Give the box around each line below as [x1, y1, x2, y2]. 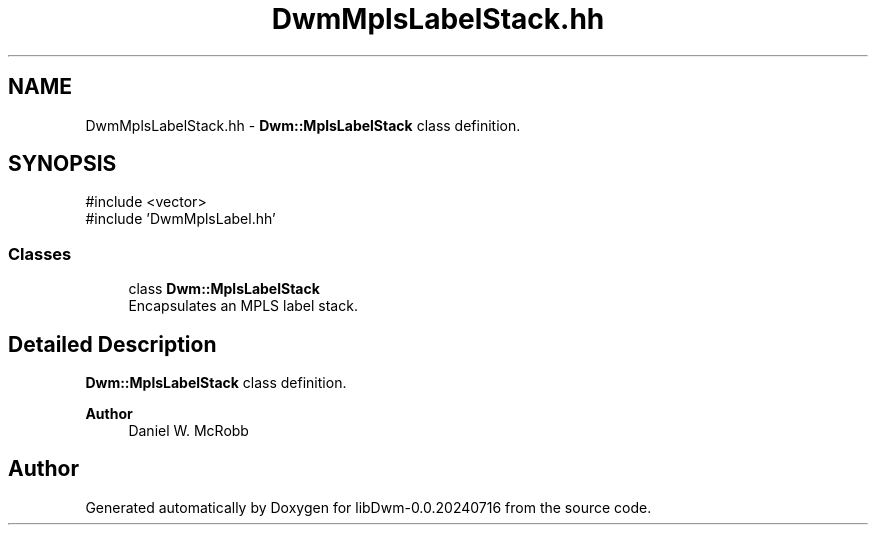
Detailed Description [8, 331, 217, 357]
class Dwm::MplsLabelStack [128, 280, 320, 298]
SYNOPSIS [8, 151, 117, 177]
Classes [8, 243, 72, 264]
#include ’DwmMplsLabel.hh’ [85, 210, 276, 228]
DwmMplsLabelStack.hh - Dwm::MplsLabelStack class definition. [85, 116, 521, 134]
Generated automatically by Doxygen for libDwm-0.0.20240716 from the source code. [85, 498, 652, 516]
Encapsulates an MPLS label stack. [128, 297, 358, 315]
